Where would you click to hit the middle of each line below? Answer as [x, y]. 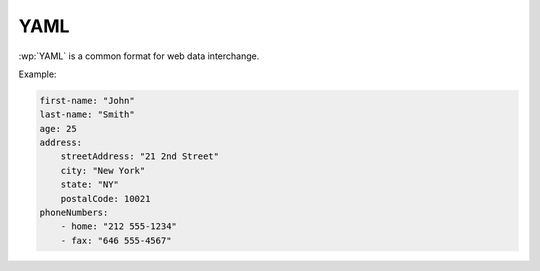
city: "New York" [103, 170]
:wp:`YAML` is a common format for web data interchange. [139, 56]
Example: [37, 74]
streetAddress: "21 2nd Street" [140, 156]
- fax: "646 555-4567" [116, 240]
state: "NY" [90, 184]
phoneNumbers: [74, 213]
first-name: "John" [87, 100]
